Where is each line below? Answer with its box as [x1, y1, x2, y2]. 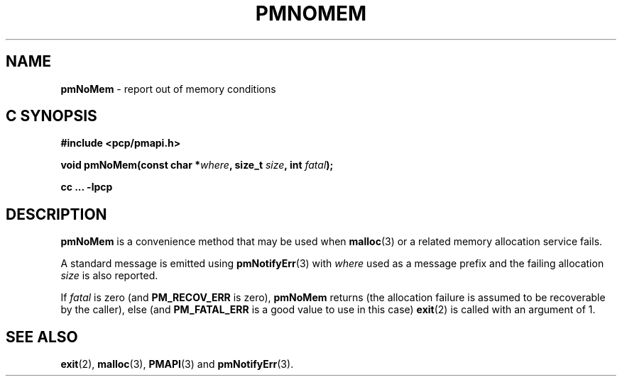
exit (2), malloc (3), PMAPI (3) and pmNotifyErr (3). [60, 358, 294, 371]
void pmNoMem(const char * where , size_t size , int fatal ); [60, 159, 334, 172]
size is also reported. [60, 269, 158, 282]
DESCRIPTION [6, 205, 107, 223]
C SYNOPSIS [6, 107, 97, 125]
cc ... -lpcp [60, 181, 113, 193]
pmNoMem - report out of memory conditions [60, 82, 276, 95]
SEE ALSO [6, 327, 78, 346]
